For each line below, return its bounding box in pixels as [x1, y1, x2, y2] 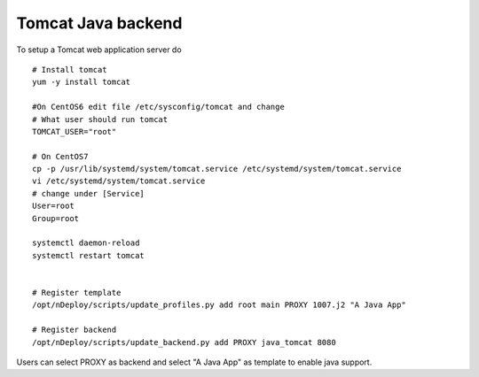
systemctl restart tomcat [32, 250, 145, 260]
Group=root [32, 213, 80, 223]
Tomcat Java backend [16, 13, 183, 33]
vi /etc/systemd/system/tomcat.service [32, 176, 206, 186]
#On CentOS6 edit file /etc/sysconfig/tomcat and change [32, 102, 286, 112]
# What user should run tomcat [32, 114, 169, 124]
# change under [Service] [32, 188, 145, 198]
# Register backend [32, 325, 117, 335]
